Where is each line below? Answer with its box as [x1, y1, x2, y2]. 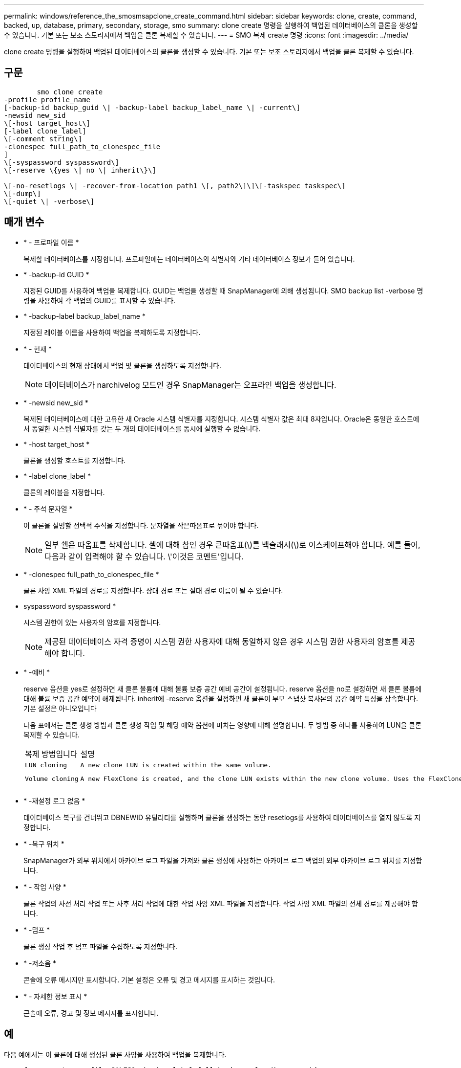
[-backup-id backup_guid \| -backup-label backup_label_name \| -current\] [4, 103, 300, 111]
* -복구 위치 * [23, 839, 64, 848]
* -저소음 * [23, 958, 56, 967]
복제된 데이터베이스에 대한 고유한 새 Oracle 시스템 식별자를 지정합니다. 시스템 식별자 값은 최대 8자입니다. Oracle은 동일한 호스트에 [23, 414, 419, 423]
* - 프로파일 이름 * [23, 238, 79, 246]
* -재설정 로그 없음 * [23, 796, 85, 805]
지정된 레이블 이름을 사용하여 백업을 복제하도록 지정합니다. [23, 328, 201, 336]
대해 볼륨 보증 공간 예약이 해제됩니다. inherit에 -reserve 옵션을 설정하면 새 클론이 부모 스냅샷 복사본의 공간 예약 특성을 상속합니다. [23, 694, 418, 703]
